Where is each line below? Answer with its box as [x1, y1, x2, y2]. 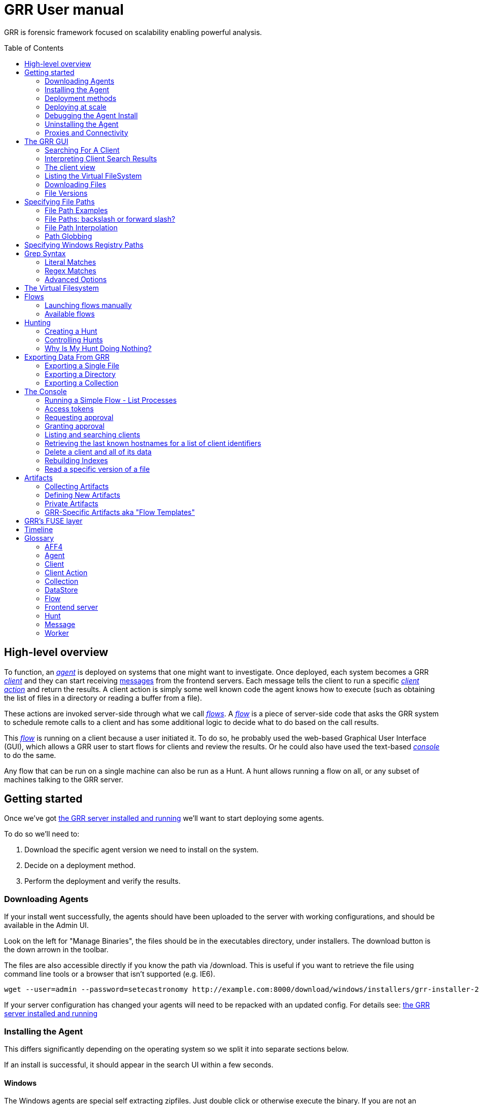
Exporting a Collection [45, 378, 119, 387]
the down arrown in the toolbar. [4, 945, 109, 954]
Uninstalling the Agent [45, 119, 119, 128]
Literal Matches [45, 257, 96, 266]
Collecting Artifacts [45, 481, 109, 491]
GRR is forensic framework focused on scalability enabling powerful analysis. [4, 27, 262, 37]
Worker [45, 628, 69, 637]
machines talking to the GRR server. [4, 775, 123, 784]
